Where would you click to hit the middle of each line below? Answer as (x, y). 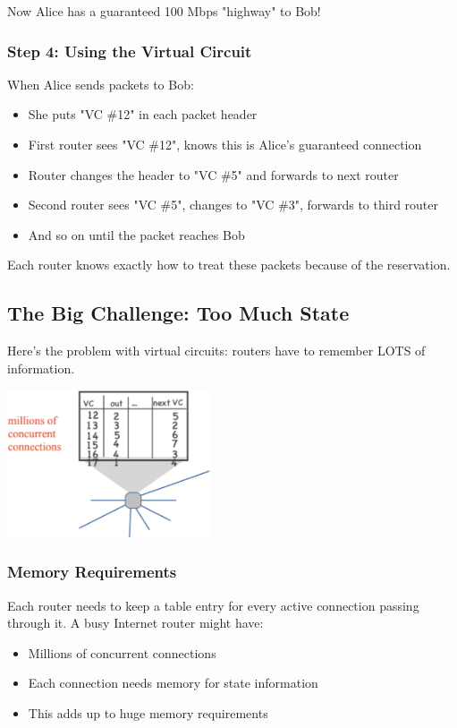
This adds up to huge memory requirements (148, 713)
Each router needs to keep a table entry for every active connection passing (213, 605)
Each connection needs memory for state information (173, 683)
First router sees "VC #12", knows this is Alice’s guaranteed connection (225, 144)
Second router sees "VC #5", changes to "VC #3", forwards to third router (233, 205)
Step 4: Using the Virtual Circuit (130, 51)
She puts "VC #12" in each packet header (143, 114)
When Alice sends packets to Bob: (101, 84)
